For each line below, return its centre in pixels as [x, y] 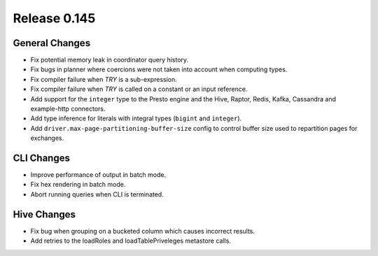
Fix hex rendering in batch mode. [78, 185]
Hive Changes [44, 214]
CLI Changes [41, 158]
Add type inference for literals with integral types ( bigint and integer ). [136, 118]
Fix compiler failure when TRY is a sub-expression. [104, 79]
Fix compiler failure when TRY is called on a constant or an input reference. [139, 89]
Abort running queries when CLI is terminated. [97, 194]
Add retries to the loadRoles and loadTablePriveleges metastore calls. [131, 241]
